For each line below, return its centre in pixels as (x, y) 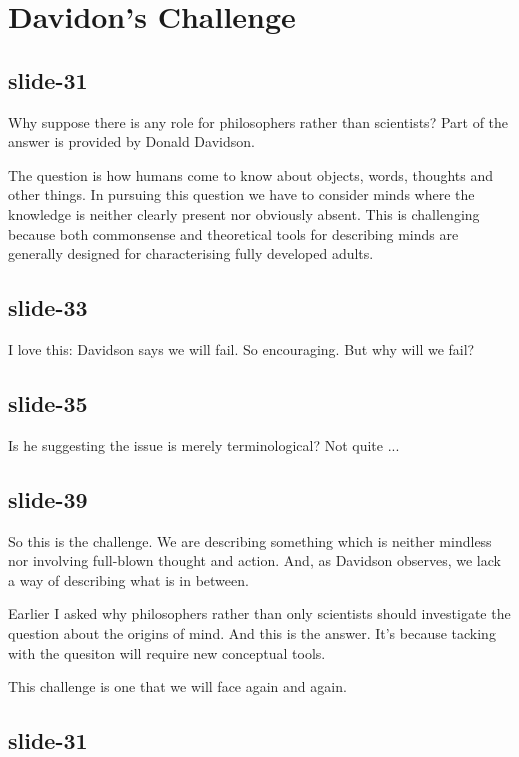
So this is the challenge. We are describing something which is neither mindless (250, 540)
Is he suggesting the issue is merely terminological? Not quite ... (204, 444)
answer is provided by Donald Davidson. (131, 141)
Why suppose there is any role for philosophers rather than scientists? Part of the (258, 121)
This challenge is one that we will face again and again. (177, 686)
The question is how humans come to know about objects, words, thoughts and (251, 174)
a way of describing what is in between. (128, 579)
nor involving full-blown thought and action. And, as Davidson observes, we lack (254, 560)
